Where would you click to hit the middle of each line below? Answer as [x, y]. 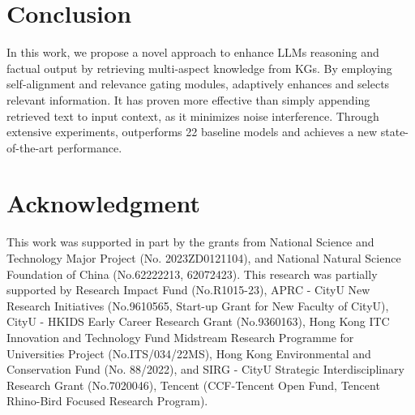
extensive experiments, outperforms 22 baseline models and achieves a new [192, 132]
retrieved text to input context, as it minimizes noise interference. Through [193, 116]
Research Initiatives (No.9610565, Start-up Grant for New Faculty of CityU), [198, 305]
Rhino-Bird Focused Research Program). [107, 401]
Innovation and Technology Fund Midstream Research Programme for [180, 337]
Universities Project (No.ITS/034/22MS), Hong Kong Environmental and [189, 353]
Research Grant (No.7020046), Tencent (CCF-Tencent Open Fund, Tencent [193, 385]
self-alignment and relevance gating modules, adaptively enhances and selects [198, 84]
